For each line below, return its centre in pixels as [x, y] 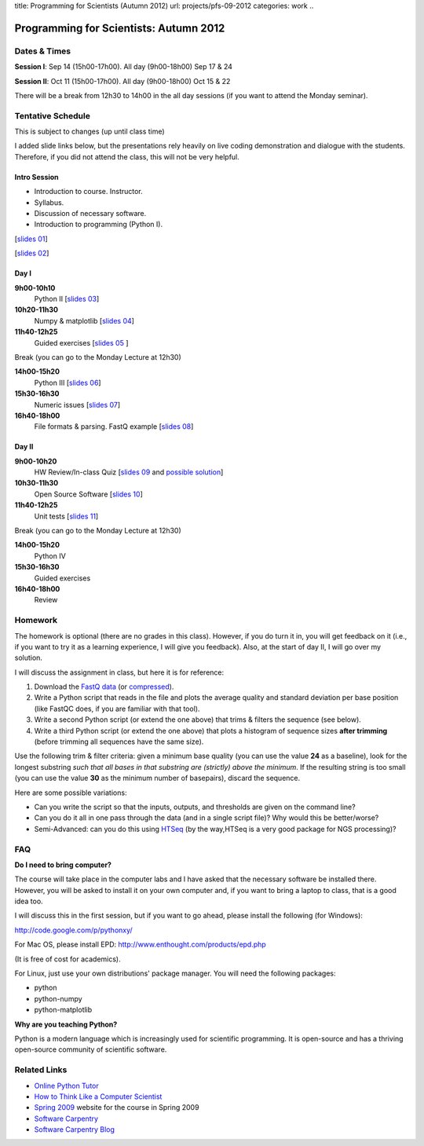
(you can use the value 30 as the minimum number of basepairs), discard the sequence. [157, 778]
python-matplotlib [63, 1010]
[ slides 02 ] [32, 253]
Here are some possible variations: [71, 793]
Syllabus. [49, 202]
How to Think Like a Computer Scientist [98, 1097]
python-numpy [58, 998]
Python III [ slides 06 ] [68, 383]
